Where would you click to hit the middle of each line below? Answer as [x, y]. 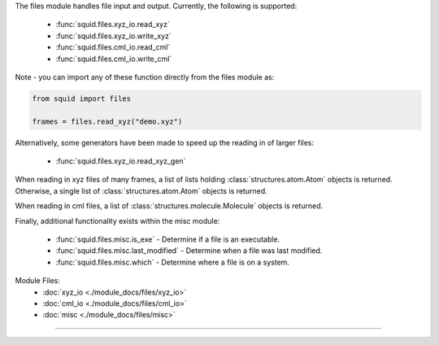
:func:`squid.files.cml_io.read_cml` [113, 47]
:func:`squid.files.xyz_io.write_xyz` [114, 36]
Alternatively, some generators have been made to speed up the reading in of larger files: [165, 142]
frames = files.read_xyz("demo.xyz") [107, 121]
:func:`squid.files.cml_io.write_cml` [114, 59]
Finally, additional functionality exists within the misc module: [117, 221]
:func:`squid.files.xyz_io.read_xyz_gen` [121, 161]
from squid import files [82, 98]
